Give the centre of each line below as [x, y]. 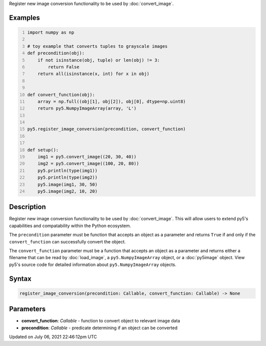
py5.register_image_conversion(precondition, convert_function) [107, 129]
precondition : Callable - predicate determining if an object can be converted [100, 328]
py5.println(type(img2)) [68, 177]
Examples [25, 18]
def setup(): [43, 150]
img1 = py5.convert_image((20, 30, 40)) [87, 157]
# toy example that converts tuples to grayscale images [98, 46]
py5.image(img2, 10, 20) [68, 191]
